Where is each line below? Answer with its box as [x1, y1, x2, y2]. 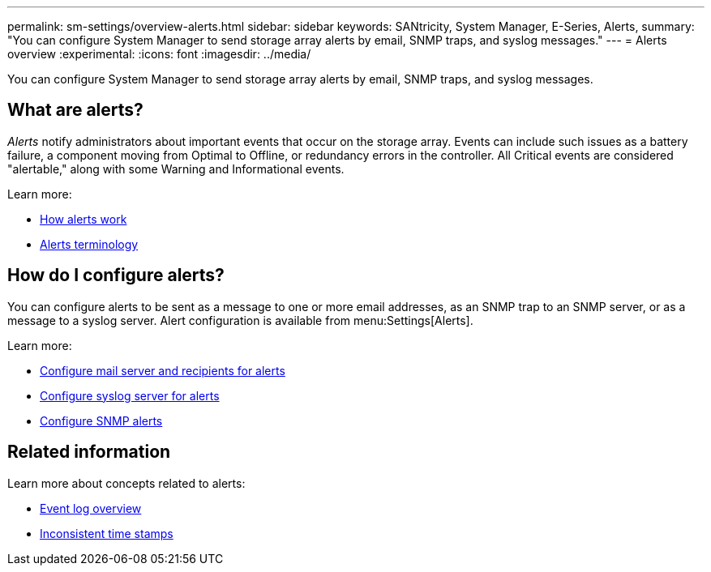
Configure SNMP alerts [40, 413, 163, 428]
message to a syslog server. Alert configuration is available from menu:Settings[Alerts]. [7, 313, 473, 327]
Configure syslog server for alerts [40, 388, 220, 403]
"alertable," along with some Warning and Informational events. [7, 161, 345, 176]
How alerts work [40, 211, 127, 226]
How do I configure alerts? [7, 265, 225, 286]
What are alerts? [7, 100, 143, 121]
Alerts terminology [40, 237, 139, 251]
